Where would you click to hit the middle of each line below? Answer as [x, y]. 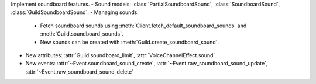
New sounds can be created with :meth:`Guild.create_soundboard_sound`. [130, 42]
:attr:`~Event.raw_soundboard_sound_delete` [80, 71]
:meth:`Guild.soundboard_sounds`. [82, 34]
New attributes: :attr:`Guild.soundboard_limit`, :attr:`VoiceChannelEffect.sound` [120, 55]
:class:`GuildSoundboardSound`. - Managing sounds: [75, 12]
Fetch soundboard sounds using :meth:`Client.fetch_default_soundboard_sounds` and [143, 26]
